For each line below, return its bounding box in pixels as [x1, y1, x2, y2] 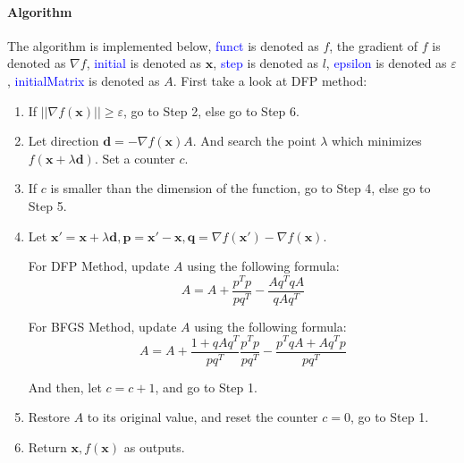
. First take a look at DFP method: [173, 71, 367, 89]
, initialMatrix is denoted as [7, 71, 160, 89]
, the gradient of [329, 36, 418, 55]
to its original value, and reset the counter [87, 408, 318, 426]
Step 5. [28, 196, 67, 215]
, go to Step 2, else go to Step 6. [123, 101, 299, 120]
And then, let [28, 377, 102, 396]
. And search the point [192, 131, 316, 150]
